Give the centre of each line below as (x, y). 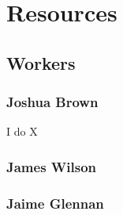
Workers (41, 62)
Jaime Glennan (55, 203)
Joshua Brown (52, 102)
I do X (22, 131)
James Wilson (52, 166)
